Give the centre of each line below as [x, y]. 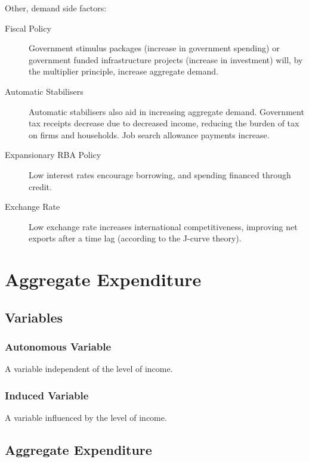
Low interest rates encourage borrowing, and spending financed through [160, 174]
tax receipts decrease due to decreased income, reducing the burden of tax [164, 123]
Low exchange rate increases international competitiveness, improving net [163, 226]
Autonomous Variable [58, 346]
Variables [34, 317]
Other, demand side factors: [56, 8]
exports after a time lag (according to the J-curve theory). [135, 238]
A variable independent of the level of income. [89, 369]
